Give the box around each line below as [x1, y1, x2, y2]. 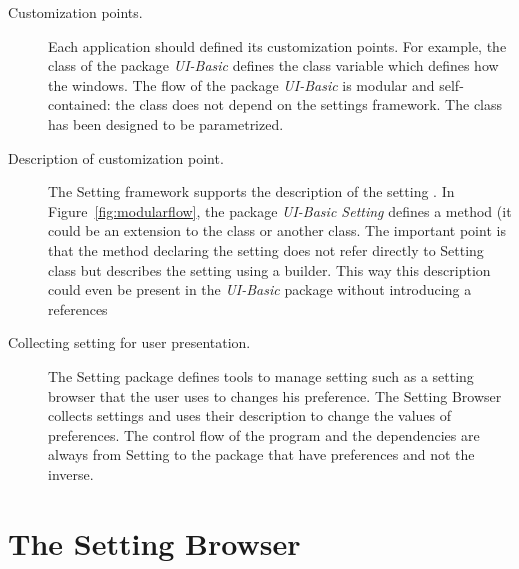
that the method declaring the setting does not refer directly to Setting [48, 239, 484, 260]
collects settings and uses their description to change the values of [48, 405, 452, 426]
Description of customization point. [8, 147, 224, 168]
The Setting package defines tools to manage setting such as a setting [48, 365, 474, 386]
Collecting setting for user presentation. [8, 332, 251, 353]
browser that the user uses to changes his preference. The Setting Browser [48, 385, 502, 406]
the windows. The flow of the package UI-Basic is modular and [48, 74, 435, 95]
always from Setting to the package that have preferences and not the [48, 444, 475, 465]
